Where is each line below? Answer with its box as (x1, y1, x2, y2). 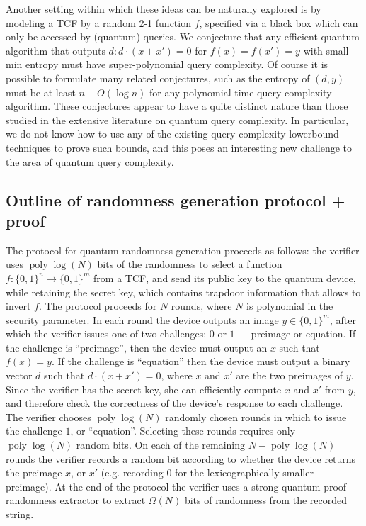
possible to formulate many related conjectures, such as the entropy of (6, 70, 310, 85)
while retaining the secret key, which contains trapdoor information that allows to (6, 284, 361, 299)
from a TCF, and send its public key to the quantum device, (93, 270, 356, 285)
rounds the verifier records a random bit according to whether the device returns (6, 451, 356, 466)
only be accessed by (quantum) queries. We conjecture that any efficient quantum (6, 29, 360, 44)
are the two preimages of (236, 368, 343, 383)
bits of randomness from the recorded (184, 493, 347, 508)
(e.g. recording (101, 465, 164, 480)
